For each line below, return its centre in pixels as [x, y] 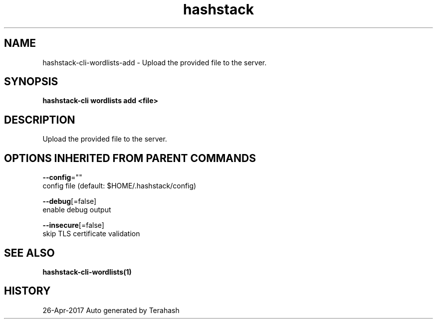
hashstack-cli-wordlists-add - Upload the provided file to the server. [155, 62]
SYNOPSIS [31, 82]
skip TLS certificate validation [91, 234]
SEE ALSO [29, 253]
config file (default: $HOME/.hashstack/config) [119, 186]
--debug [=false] [70, 201]
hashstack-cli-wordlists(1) [87, 272]
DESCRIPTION [40, 120]
